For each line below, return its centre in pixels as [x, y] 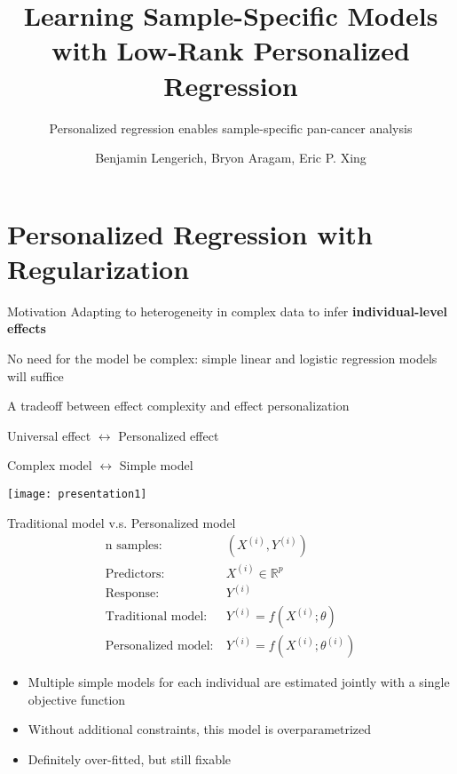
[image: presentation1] [77, 494]
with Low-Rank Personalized [231, 50]
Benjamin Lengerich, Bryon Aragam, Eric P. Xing [231, 158]
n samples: [134, 546]
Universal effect [49, 435]
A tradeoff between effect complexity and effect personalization [178, 406]
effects [27, 328]
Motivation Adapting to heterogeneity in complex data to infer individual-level [228, 311]
